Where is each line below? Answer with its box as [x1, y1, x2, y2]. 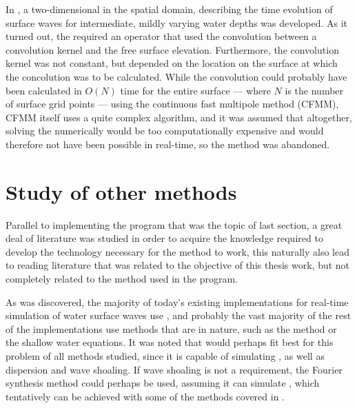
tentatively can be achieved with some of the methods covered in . [6, 389, 285, 403]
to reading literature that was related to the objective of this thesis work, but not [6, 258, 350, 272]
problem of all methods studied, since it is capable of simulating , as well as [6, 349, 325, 363]
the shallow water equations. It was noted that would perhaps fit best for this [6, 335, 334, 349]
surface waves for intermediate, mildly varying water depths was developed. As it [6, 15, 347, 30]
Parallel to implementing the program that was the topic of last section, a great [6, 217, 343, 232]
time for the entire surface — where [120, 83, 271, 97]
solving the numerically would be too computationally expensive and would [6, 123, 324, 138]
